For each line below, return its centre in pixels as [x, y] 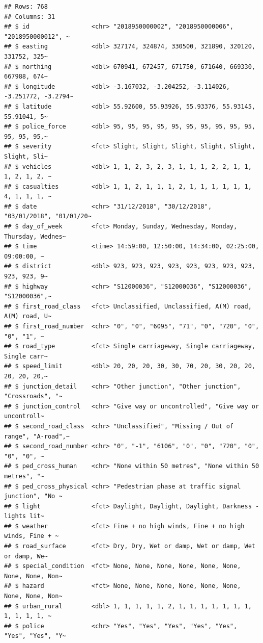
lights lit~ [24, 516]
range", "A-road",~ [37, 436]
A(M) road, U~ [28, 316]
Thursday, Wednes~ [35, 236]
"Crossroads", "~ [33, 396]
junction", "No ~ [33, 496]
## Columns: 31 [30, 17]
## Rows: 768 [26, 7]
